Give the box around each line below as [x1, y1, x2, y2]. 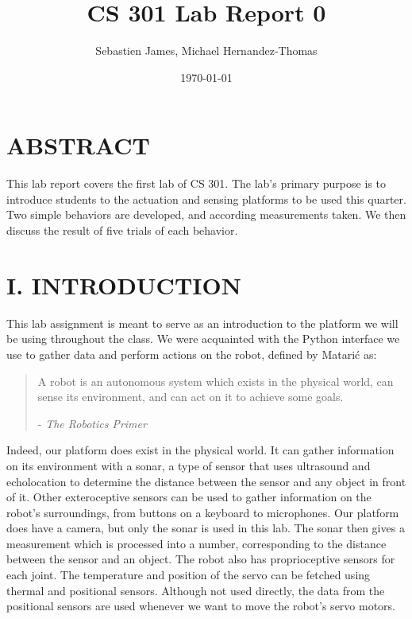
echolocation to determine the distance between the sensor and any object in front [6, 473, 406, 489]
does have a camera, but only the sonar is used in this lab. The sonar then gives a [6, 520, 405, 536]
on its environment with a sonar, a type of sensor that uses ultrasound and [6, 457, 371, 473]
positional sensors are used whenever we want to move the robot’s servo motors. [6, 598, 395, 614]
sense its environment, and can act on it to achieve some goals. [37, 388, 344, 405]
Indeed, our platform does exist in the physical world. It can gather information [6, 442, 395, 458]
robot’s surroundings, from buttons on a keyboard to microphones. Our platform [6, 504, 399, 520]
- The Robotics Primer [37, 415, 147, 431]
